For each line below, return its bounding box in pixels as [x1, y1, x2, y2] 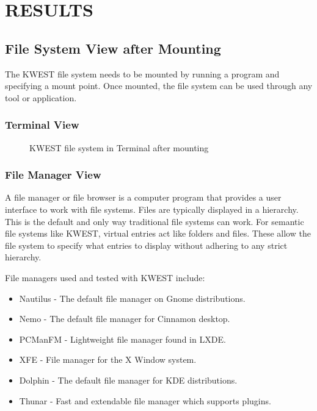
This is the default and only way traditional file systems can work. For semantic [5, 215, 304, 227]
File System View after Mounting [5, 38, 221, 57]
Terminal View [5, 117, 79, 132]
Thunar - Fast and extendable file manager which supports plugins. [19, 394, 271, 407]
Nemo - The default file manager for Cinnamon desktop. [19, 312, 230, 325]
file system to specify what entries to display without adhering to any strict [5, 238, 288, 251]
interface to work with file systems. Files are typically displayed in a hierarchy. [5, 202, 299, 215]
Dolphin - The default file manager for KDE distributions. [19, 373, 238, 386]
